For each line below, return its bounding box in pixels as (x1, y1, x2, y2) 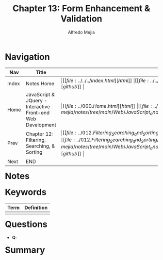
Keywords (5, 186, 47, 197)
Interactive (25, 103, 50, 110)
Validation (60, 13, 102, 24)
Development (25, 121, 56, 128)
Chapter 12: (25, 130, 53, 137)
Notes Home (25, 80, 55, 87)
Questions (5, 219, 48, 229)
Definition (24, 204, 48, 211)
